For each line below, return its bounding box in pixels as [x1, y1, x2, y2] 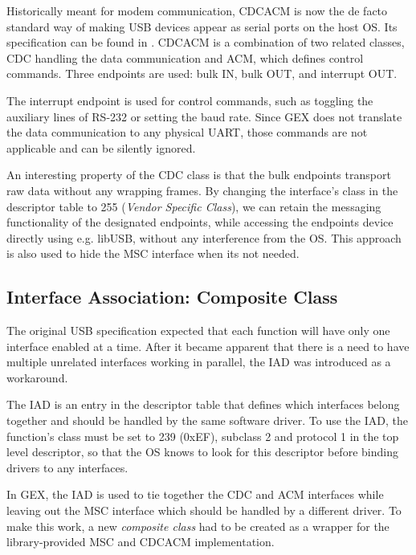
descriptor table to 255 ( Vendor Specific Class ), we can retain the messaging [6, 198, 381, 214]
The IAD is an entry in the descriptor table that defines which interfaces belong [6, 396, 400, 413]
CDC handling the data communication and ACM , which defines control [6, 49, 364, 66]
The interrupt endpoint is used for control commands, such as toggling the [6, 92, 373, 108]
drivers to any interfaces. [6, 459, 128, 475]
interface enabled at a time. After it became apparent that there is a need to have [6, 337, 410, 354]
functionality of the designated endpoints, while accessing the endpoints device [6, 214, 394, 231]
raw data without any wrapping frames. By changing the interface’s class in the [6, 182, 398, 198]
